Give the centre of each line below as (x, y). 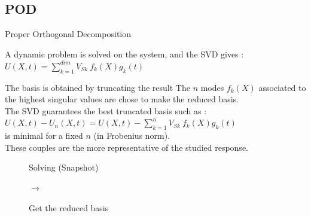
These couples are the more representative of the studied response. (126, 147)
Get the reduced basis (69, 207)
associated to (282, 87)
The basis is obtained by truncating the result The (97, 87)
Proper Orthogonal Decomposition (68, 34)
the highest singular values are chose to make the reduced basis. (122, 99)
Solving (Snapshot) (64, 167)
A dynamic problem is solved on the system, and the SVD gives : (124, 54)
